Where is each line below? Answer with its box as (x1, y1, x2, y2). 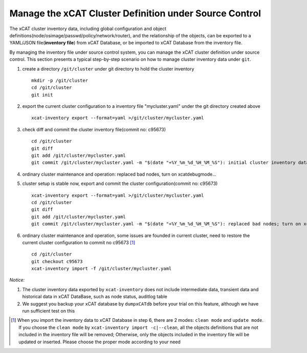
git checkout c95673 (31, 258, 83, 264)
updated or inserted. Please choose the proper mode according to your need (18, 339, 181, 345)
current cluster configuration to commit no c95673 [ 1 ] (22, 239, 136, 245)
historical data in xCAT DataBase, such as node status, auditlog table (22, 294, 167, 300)
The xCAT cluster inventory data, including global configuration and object (9, 26, 166, 32)
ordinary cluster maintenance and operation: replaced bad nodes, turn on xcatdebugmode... (22, 171, 217, 177)
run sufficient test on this (22, 308, 75, 314)
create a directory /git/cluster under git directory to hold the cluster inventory (22, 65, 194, 72)
